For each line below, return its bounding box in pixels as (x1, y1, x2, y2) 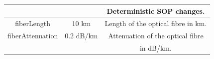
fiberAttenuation (7, 30, 58, 41)
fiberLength (15, 18, 50, 29)
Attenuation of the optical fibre (108, 30, 204, 41)
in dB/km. (139, 43, 172, 53)
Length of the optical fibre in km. (105, 18, 207, 29)
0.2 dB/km (65, 30, 98, 41)
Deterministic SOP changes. (107, 5, 205, 16)
